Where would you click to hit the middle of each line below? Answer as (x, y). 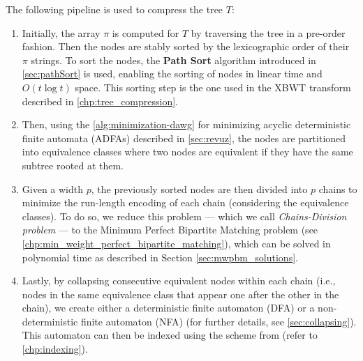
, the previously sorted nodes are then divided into (199, 189)
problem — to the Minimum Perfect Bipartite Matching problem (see (170, 230)
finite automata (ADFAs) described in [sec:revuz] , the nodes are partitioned (184, 138)
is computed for (146, 32)
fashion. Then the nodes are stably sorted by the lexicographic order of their (186, 46)
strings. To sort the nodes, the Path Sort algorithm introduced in (173, 60)
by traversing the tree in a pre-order (268, 32)
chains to (338, 189)
